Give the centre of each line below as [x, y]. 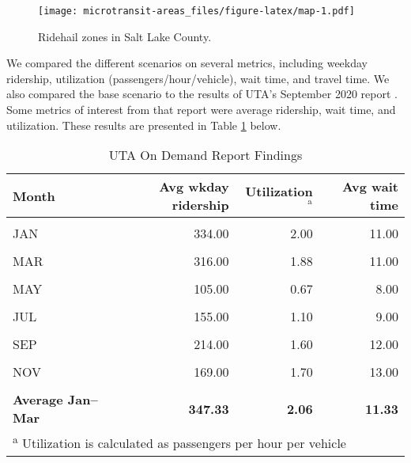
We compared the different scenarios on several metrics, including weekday [187, 63]
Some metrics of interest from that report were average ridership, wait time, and [201, 110]
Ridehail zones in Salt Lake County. [125, 36]
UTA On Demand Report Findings [205, 155]
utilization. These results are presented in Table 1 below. [144, 125]
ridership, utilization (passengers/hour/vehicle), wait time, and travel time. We [198, 78]
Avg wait [370, 187]
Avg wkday [194, 187]
